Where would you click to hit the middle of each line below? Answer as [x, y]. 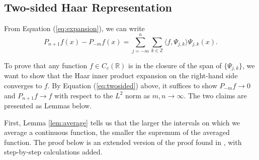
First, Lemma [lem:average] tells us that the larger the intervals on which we [122, 122]
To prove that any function [46, 65]
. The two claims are [215, 95]
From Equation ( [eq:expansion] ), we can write [74, 28]
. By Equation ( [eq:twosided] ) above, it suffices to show [132, 85]
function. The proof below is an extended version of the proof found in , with [123, 142]
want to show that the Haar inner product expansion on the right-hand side [121, 75]
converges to [23, 85]
